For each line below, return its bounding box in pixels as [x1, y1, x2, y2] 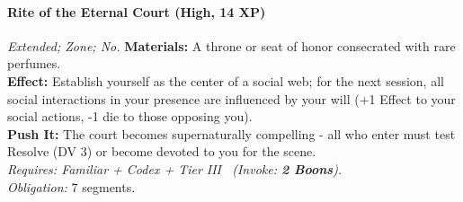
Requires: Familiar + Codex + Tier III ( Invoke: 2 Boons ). [7, 159, 343, 178]
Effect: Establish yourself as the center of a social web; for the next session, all [7, 71, 444, 90]
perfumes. [7, 54, 61, 73]
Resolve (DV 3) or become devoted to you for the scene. [7, 142, 316, 161]
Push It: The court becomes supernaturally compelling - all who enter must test [7, 124, 456, 143]
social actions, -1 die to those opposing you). [7, 107, 253, 126]
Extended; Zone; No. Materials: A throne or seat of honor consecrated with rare [7, 36, 456, 55]
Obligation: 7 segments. [7, 177, 136, 196]
